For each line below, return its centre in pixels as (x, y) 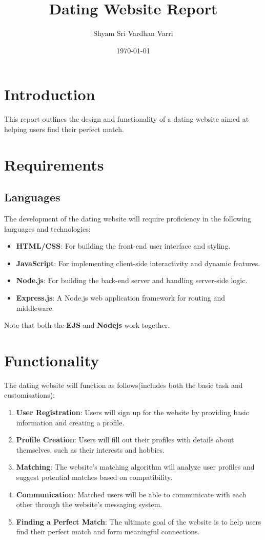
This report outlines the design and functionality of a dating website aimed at (127, 119)
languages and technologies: (47, 228)
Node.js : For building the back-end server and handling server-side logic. (132, 280)
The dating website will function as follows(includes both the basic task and (124, 385)
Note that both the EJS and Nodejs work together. (87, 325)
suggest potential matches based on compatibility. (94, 477)
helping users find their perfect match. (64, 129)
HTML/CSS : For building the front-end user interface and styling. (123, 246)
